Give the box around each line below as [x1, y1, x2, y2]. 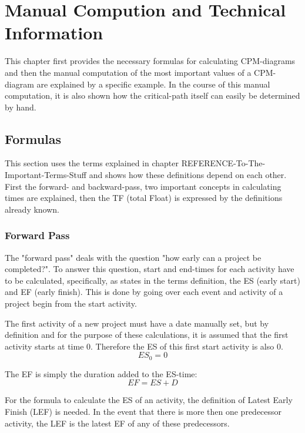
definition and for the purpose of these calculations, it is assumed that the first [5, 328, 289, 341]
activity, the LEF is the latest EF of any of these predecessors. [5, 417, 230, 429]
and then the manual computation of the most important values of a [5, 66, 252, 78]
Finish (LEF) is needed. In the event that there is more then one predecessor [5, 405, 282, 418]
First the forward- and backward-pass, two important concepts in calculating [5, 180, 281, 192]
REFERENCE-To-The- [181, 157, 266, 169]
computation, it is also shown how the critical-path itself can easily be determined [5, 89, 300, 102]
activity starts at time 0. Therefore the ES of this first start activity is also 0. [5, 340, 283, 352]
